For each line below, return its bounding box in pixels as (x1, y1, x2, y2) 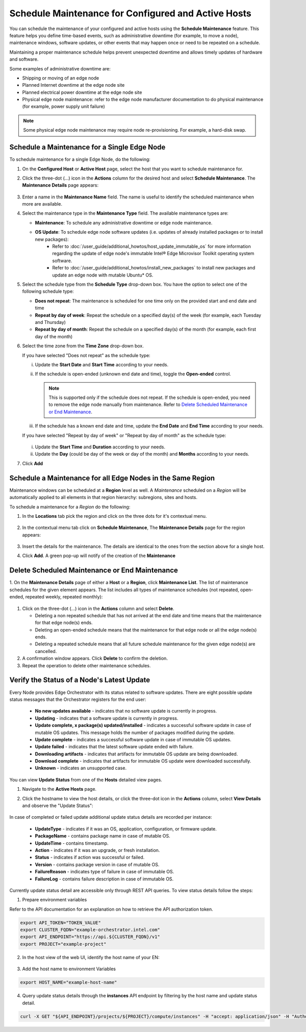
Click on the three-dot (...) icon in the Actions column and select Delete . (22, 605, 174, 612)
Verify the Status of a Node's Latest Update (9, 676, 150, 685)
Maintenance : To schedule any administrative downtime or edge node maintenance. (35, 219, 213, 225)
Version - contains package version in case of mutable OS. (35, 861, 160, 867)
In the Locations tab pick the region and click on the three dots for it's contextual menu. (22, 513, 207, 519)
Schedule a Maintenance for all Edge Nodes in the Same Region (9, 473, 215, 482)
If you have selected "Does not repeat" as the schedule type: (22, 352, 150, 358)
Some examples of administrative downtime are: (9, 65, 111, 71)
